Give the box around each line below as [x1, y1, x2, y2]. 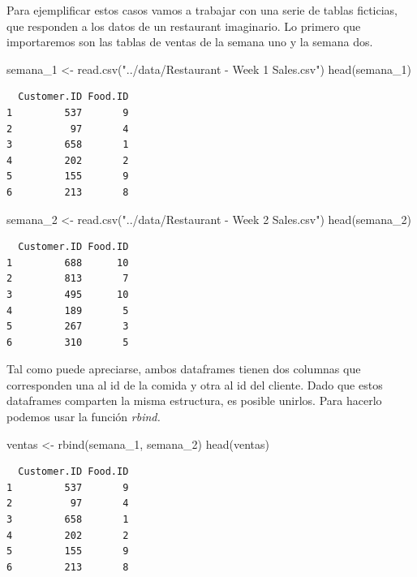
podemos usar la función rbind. [6, 408, 161, 425]
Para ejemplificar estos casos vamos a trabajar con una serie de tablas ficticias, [6, 2, 398, 18]
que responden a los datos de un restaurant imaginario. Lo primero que [6, 17, 361, 34]
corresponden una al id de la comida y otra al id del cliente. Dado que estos [6, 376, 383, 393]
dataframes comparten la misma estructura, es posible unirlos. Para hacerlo [6, 392, 382, 409]
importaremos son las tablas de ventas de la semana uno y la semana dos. [6, 33, 373, 50]
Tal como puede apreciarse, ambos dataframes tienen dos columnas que [6, 360, 361, 377]
